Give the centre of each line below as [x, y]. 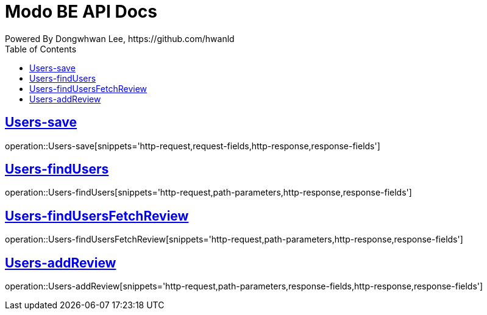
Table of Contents [41, 49]
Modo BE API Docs [81, 12]
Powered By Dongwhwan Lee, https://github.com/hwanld [120, 38]
